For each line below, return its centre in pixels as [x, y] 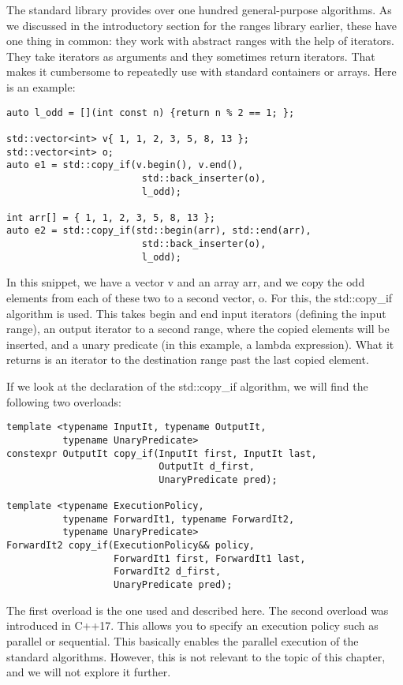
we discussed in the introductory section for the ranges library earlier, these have [202, 25]
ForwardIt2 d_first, [168, 572]
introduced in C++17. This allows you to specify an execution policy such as [192, 625]
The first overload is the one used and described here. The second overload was [198, 610]
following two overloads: [64, 401]
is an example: [41, 86]
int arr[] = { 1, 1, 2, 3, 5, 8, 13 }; [111, 217]
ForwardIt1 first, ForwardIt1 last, [210, 558]
